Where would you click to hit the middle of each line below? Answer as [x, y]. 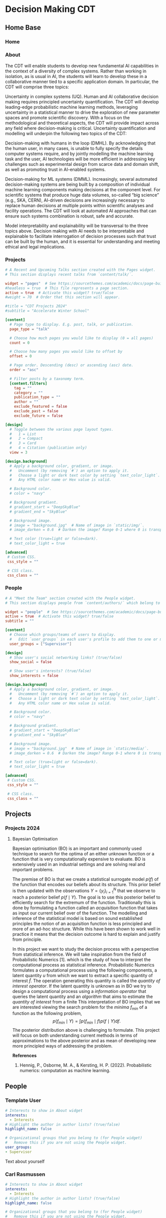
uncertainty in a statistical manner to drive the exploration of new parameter [83, 112]
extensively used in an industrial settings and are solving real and [79, 864]
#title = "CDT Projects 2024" [36, 306]
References [24, 1056]
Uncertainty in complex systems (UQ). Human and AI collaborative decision [82, 96]
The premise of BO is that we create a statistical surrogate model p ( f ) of [85, 879]
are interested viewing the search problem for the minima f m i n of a [80, 1008]
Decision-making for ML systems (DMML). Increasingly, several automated [81, 179]
